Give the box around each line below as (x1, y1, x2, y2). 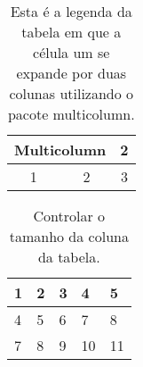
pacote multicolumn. (7, 104, 135, 124)
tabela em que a (21, 21, 122, 42)
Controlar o (33, 205, 106, 226)
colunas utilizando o (9, 83, 134, 104)
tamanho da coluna (9, 226, 129, 246)
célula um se (33, 42, 110, 63)
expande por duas (16, 63, 127, 83)
